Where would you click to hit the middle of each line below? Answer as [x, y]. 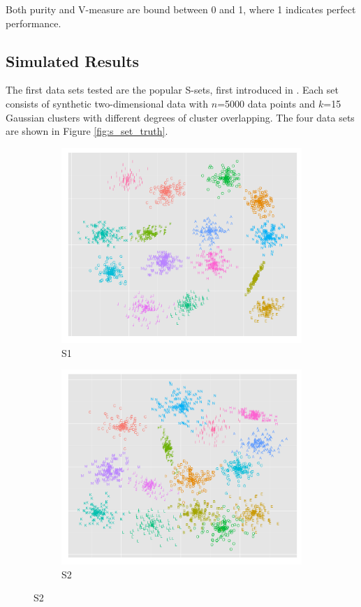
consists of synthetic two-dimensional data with [107, 103]
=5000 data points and [266, 103]
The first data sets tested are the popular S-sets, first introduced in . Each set [172, 90]
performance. [34, 23]
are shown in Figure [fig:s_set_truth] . [87, 131]
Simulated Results [73, 60]
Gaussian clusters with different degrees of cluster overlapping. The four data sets [180, 117]
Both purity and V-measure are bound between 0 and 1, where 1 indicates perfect [181, 9]
